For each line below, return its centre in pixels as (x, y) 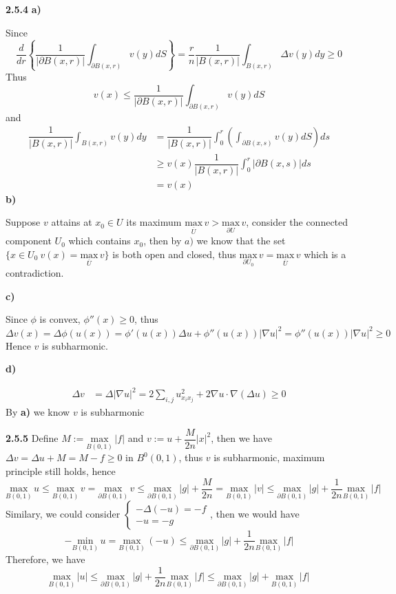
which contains (100, 241)
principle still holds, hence (61, 470)
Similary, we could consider (63, 514)
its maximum (154, 222)
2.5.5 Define (32, 438)
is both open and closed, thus (174, 254)
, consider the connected (297, 222)
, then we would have (255, 514)
